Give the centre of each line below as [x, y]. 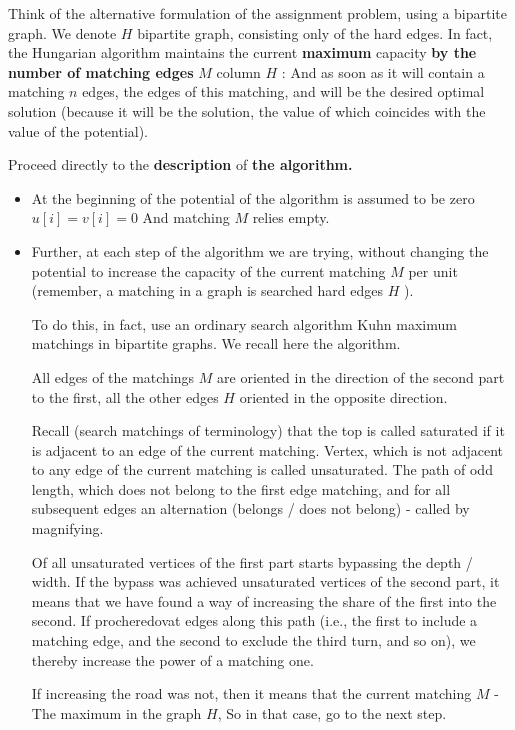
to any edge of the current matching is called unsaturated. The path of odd [262, 469]
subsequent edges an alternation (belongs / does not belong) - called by [250, 508]
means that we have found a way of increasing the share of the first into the [264, 600]
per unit [433, 270]
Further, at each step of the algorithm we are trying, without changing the [260, 250]
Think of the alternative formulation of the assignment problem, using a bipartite [257, 13]
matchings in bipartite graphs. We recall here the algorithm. [216, 343]
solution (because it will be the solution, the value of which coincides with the [247, 110]
